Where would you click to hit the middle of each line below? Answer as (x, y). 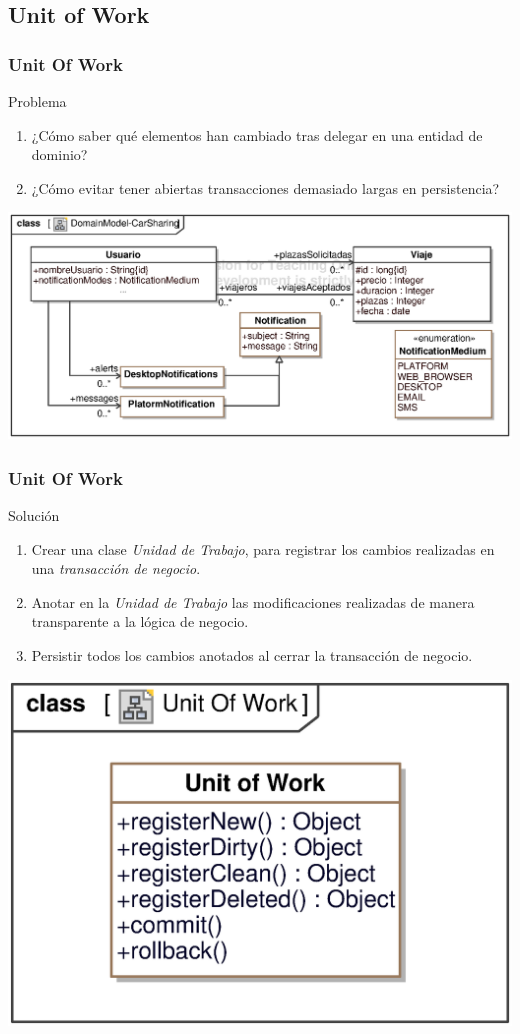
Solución (34, 515)
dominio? (59, 154)
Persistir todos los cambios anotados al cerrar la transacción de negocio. (252, 655)
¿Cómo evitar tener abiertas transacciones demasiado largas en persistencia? (265, 187)
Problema (37, 101)
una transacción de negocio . (116, 568)
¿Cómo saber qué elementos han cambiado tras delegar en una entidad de (257, 134)
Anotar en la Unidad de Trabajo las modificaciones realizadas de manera (253, 601)
